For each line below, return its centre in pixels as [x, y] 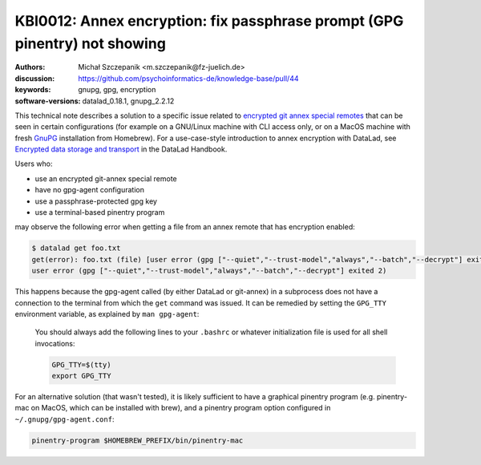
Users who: [34, 164]
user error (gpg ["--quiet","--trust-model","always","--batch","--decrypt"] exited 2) [209, 271]
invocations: [55, 343]
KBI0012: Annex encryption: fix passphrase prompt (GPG [209, 21]
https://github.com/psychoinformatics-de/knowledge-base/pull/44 [188, 78]
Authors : [30, 67]
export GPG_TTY [81, 376]
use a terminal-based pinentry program [100, 212]
